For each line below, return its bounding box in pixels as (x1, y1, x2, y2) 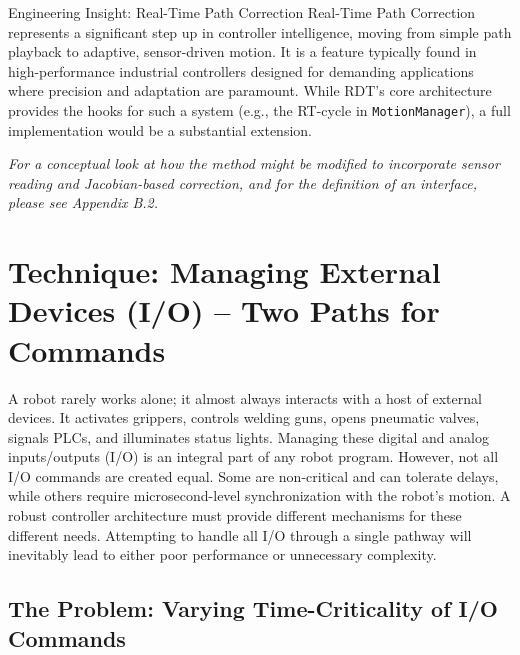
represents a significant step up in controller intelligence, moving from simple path (8, 21, 512, 42)
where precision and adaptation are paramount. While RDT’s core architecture (8, 80, 492, 101)
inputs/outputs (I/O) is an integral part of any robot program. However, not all (8, 446, 499, 467)
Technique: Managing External (8, 251, 441, 292)
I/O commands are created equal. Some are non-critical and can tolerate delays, (8, 465, 499, 486)
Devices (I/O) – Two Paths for (8, 290, 440, 331)
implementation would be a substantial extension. (8, 119, 312, 140)
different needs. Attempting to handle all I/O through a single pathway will (8, 524, 472, 545)
